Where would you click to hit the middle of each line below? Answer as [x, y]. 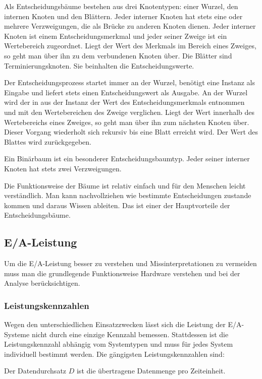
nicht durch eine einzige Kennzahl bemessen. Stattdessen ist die [130, 334]
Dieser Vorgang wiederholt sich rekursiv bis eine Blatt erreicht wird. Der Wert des [131, 132]
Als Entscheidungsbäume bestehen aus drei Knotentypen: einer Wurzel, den [121, 6]
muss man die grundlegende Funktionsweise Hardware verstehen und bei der [122, 273]
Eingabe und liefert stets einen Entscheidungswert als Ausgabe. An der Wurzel [126, 92]
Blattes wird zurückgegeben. [48, 141]
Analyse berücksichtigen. [42, 283]
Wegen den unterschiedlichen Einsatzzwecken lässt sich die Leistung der [115, 324]
